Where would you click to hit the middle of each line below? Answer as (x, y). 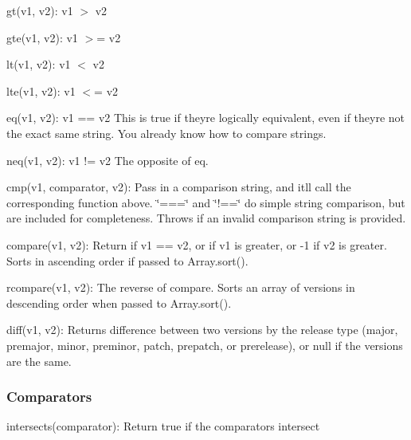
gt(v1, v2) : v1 (40, 10)
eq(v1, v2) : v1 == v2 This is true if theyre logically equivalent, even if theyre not (206, 118)
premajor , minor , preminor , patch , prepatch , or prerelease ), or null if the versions (205, 345)
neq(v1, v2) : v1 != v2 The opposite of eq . (108, 160)
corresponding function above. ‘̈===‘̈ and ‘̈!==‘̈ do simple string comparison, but (206, 202)
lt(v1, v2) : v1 (39, 64)
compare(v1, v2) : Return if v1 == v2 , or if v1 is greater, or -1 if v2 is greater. (197, 244)
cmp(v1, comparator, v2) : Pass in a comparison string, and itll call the (179, 187)
